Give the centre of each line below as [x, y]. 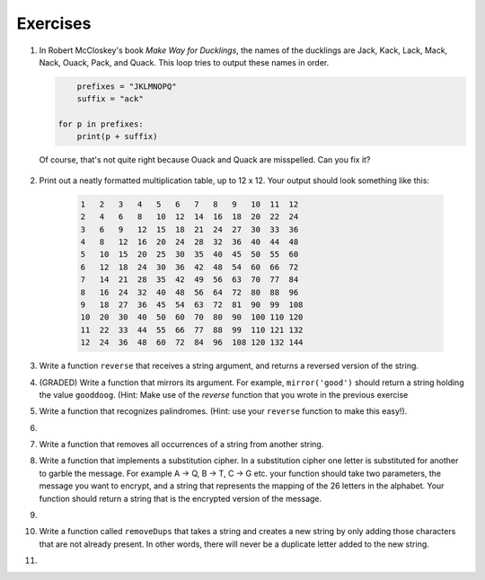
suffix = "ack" [110, 99]
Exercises [54, 23]
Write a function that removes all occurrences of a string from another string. [181, 444]
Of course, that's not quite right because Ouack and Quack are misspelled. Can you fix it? [205, 160]
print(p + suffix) [117, 136]
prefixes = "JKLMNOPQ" [127, 86]
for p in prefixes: [101, 124]
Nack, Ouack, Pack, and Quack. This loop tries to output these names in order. [184, 62]
